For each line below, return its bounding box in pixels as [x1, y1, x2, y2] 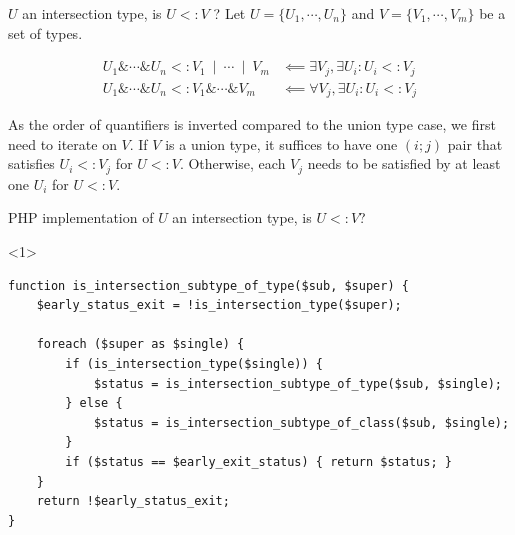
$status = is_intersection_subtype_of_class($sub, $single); [93, 415, 510, 430]
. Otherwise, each [179, 153, 286, 174]
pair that [447, 133, 503, 154]
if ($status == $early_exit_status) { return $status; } [65, 454, 452, 469]
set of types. [8, 22, 83, 43]
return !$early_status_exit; [36, 494, 230, 509]
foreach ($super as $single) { [36, 337, 245, 352]
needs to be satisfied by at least [307, 153, 501, 174]
